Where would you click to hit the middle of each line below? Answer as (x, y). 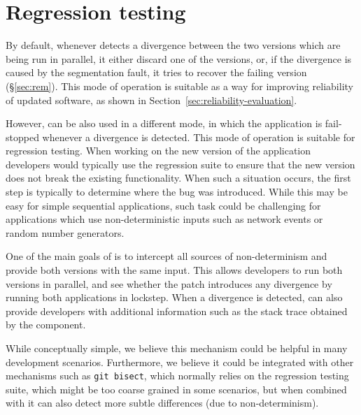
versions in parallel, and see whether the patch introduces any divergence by (169, 283)
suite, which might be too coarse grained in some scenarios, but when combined (176, 389)
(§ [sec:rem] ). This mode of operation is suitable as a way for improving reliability (179, 86)
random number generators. (65, 232)
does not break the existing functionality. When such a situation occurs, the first (178, 178)
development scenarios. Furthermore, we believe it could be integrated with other (180, 362)
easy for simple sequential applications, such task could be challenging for (163, 205)
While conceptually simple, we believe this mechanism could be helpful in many (177, 348)
